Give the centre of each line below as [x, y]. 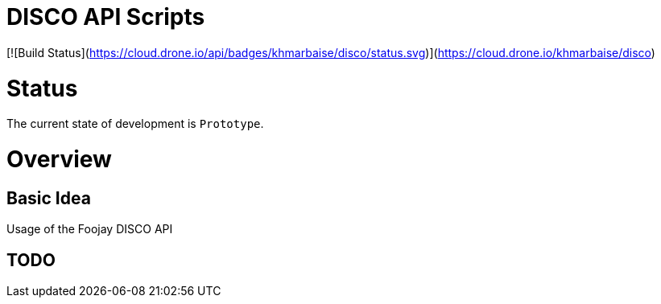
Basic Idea [49, 198]
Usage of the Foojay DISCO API [90, 229]
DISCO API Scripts [106, 17]
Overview [59, 159]
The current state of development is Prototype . [135, 124]
